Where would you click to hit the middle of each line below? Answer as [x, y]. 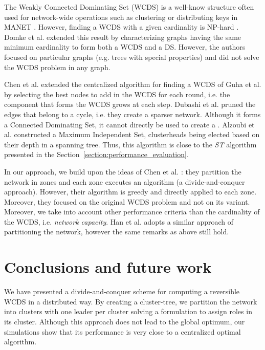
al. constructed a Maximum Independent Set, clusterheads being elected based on [132, 134]
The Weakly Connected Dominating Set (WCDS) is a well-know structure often [129, 7]
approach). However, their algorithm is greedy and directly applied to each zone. [130, 192]
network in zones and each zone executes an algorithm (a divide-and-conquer [125, 181]
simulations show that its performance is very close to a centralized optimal [123, 331]
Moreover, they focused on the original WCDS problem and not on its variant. [127, 201]
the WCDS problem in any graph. [57, 67]
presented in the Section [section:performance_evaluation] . [96, 154]
